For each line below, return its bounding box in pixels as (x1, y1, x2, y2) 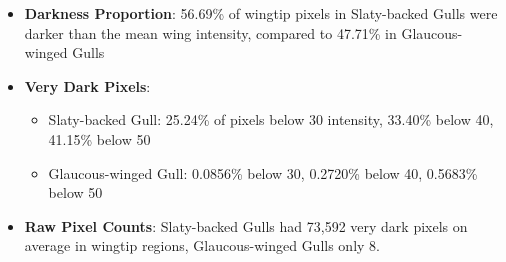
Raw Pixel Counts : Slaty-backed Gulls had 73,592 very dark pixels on (24, 215, 468, 236)
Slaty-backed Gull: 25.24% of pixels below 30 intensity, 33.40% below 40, (48, 109, 494, 130)
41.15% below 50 (48, 128, 151, 149)
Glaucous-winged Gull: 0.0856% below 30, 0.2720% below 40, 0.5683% (48, 162, 478, 183)
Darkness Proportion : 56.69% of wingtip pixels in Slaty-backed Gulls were (24, 3, 498, 23)
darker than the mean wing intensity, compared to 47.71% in (24, 22, 397, 43)
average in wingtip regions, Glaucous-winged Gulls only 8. (24, 235, 380, 256)
